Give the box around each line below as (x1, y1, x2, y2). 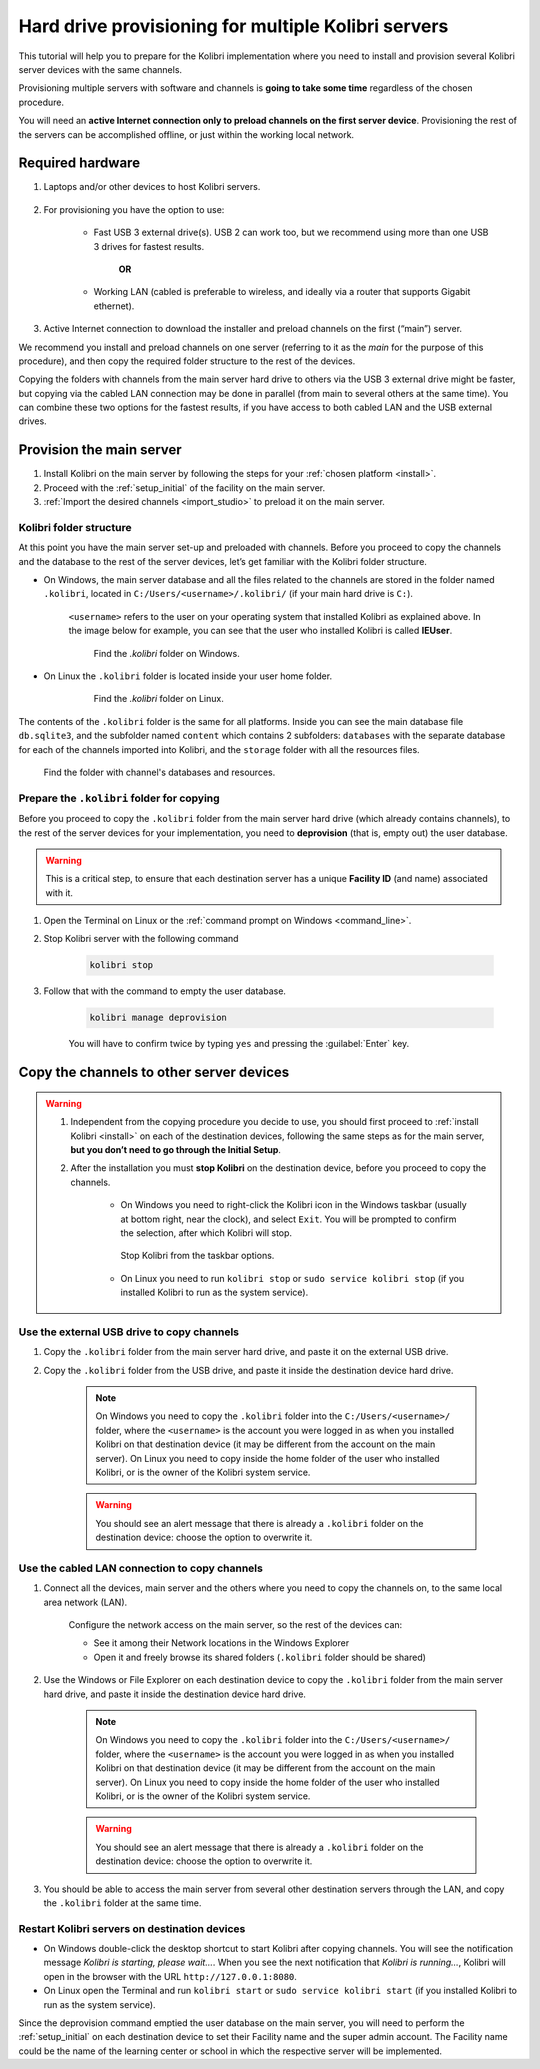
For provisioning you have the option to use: (43, 203, 225, 215)
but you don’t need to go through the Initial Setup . (70, 1144, 282, 1155)
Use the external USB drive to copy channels (18, 1325, 240, 1339)
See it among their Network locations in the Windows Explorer (93, 1637, 350, 1649)
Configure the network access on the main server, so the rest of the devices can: (68, 1619, 403, 1631)
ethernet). (93, 300, 135, 312)
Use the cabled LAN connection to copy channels (18, 1561, 264, 1575)
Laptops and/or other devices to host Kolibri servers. (43, 181, 261, 193)
